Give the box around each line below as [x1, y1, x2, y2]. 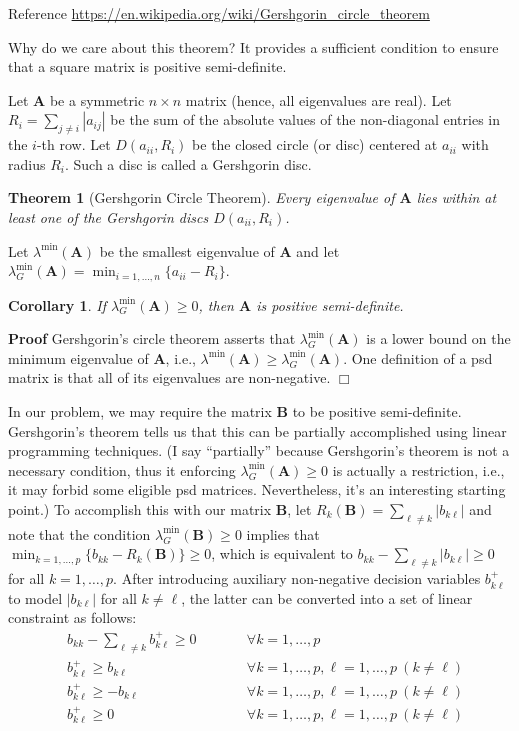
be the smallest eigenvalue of [99, 240, 275, 261]
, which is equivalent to [211, 543, 353, 564]
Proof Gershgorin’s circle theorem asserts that [8, 328, 296, 349]
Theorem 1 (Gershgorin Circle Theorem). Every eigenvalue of [8, 187, 395, 208]
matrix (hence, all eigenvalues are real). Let [185, 89, 452, 110]
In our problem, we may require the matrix [8, 400, 272, 421]
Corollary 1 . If [8, 294, 106, 315]
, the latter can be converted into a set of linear [181, 587, 473, 608]
